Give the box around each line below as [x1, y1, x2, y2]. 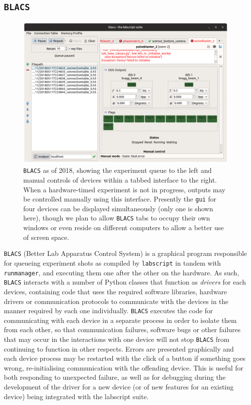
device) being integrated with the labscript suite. [4, 391, 149, 401]
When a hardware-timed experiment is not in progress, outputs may [23, 184, 226, 194]
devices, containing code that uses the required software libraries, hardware [4, 286, 227, 296]
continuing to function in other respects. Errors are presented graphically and [4, 343, 234, 354]
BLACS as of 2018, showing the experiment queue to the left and [23, 165, 212, 175]
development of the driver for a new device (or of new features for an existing [4, 381, 234, 391]
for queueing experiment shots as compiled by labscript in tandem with [4, 257, 221, 268]
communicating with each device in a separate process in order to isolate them [4, 315, 237, 325]
